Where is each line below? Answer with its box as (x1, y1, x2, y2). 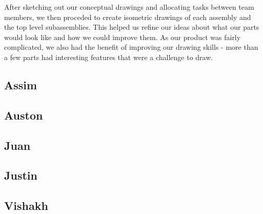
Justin (4, 167, 37, 183)
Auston (4, 107, 43, 123)
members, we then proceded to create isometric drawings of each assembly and (4, 11, 251, 22)
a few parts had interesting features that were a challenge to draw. (4, 51, 213, 62)
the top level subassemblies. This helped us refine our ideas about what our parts (4, 22, 259, 32)
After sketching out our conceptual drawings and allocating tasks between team (4, 2, 254, 12)
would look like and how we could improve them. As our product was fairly (4, 31, 241, 42)
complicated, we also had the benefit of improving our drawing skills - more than (4, 42, 258, 52)
